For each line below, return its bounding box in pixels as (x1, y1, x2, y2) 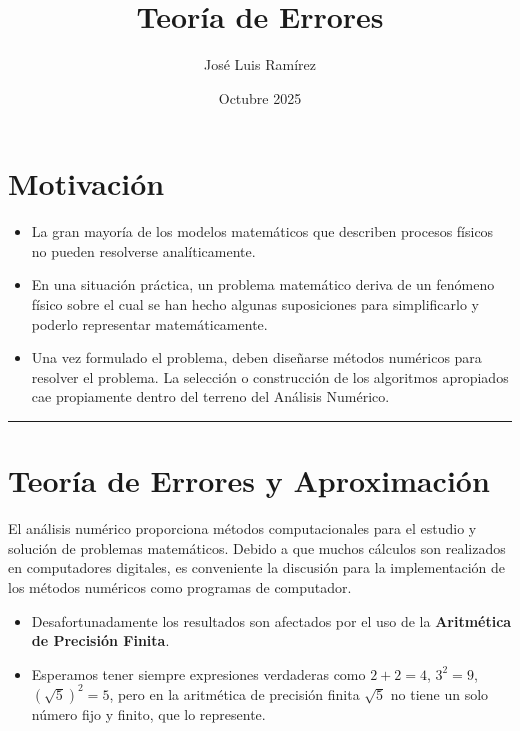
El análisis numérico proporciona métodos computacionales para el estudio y (8, 518, 477, 539)
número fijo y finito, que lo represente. (31, 703, 266, 724)
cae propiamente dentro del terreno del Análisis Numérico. (31, 386, 390, 407)
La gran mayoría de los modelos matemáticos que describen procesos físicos (31, 221, 494, 242)
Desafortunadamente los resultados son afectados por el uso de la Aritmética (31, 610, 512, 631)
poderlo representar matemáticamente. (31, 313, 268, 334)
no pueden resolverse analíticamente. (31, 240, 256, 261)
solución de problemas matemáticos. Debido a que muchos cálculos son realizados (8, 537, 506, 558)
